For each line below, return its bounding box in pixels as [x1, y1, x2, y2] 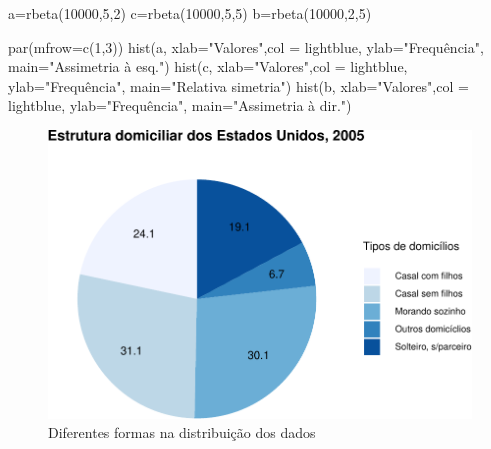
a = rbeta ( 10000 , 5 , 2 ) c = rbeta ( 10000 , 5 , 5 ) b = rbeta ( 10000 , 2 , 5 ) [8, 3, 372, 23]
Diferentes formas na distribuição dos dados [48, 422, 316, 443]
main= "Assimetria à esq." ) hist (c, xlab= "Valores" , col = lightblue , [8, 56, 408, 77]
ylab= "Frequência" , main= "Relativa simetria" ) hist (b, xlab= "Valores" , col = [8, 75, 469, 96]
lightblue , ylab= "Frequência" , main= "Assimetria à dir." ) [8, 95, 352, 116]
